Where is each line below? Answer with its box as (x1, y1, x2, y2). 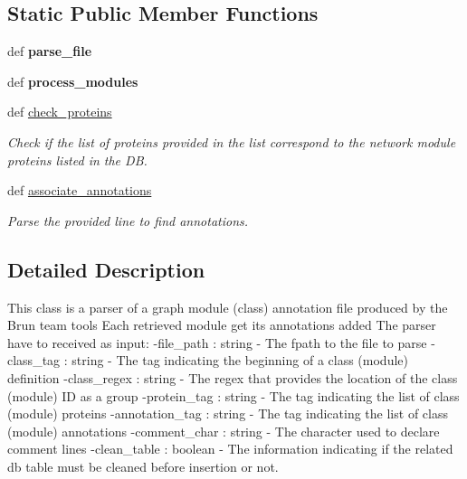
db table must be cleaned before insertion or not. (7, 456, 279, 475)
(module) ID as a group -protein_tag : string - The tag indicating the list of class (7, 386, 460, 405)
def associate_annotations (7, 181, 152, 200)
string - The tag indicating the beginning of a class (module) (71, 351, 408, 370)
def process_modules (7, 71, 138, 90)
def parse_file (7, 42, 92, 61)
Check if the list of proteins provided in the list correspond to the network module (7, 132, 456, 151)
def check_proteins (7, 102, 112, 121)
